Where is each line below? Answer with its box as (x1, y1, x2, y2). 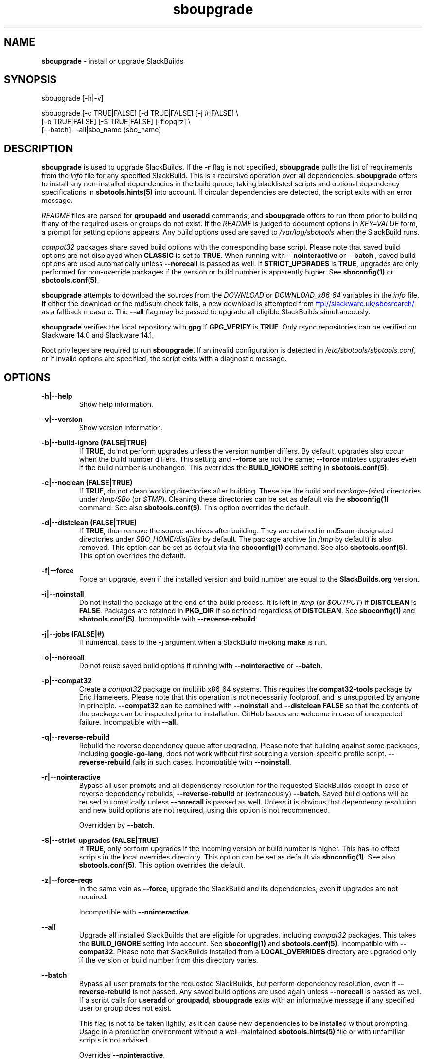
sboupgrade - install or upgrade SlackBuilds (41, 56, 184, 65)
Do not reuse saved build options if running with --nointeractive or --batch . (79, 661, 323, 670)
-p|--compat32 (41, 676, 92, 685)
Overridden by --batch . (79, 821, 155, 830)
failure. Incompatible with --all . (79, 718, 178, 727)
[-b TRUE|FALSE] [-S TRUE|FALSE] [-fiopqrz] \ (41, 117, 191, 126)
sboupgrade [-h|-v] (41, 94, 104, 103)
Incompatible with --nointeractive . (79, 908, 191, 916)
